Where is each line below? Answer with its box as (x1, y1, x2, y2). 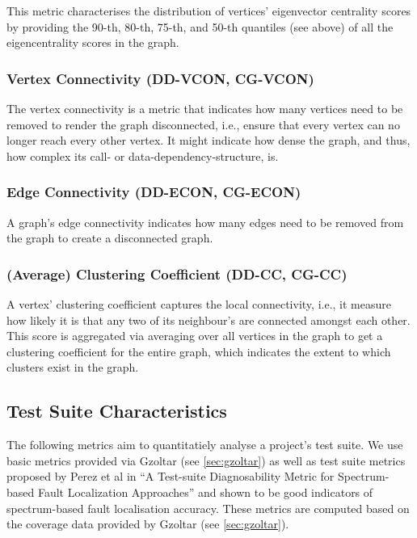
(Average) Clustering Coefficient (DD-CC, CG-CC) (6, 263, 347, 284)
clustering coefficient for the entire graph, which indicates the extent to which (6, 343, 391, 359)
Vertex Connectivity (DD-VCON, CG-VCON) (6, 68, 314, 88)
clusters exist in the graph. (6, 359, 139, 376)
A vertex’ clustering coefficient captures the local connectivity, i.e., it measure (6, 296, 391, 312)
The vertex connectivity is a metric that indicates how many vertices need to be (6, 100, 403, 116)
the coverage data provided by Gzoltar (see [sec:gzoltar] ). (6, 515, 289, 532)
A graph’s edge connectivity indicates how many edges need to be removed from (6, 213, 404, 230)
